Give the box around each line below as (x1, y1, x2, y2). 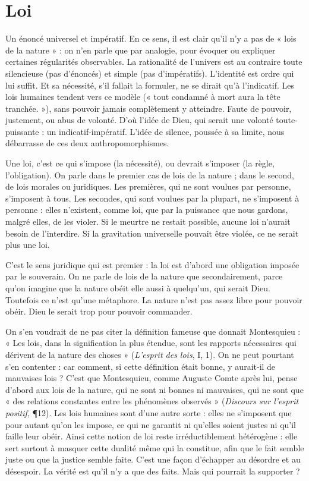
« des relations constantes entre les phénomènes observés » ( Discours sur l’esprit (5, 395, 299, 407)
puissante (5, 125, 39, 137)
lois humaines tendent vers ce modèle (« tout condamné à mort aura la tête (5, 90, 280, 103)
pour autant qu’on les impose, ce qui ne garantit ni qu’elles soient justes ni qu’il (5, 418, 297, 430)
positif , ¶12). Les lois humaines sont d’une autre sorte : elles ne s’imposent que (5, 406, 292, 419)
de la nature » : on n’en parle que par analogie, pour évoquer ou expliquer (5, 43, 276, 56)
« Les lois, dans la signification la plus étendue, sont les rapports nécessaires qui (5, 337, 297, 349)
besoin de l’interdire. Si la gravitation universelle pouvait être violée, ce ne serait (5, 227, 299, 239)
